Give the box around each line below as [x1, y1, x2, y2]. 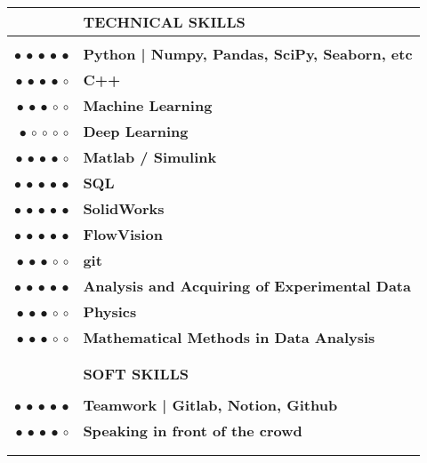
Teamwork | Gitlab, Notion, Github [83, 395, 338, 415]
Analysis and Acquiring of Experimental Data [83, 275, 411, 296]
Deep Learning [83, 121, 189, 141]
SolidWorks [83, 198, 165, 219]
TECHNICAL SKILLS [83, 12, 246, 32]
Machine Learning [83, 95, 213, 116]
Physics [83, 301, 137, 322]
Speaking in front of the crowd [83, 420, 302, 441]
